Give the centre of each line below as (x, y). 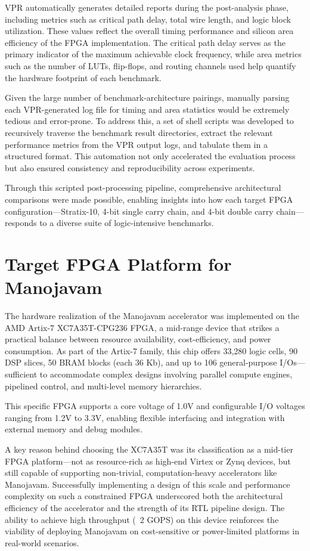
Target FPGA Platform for (118, 263)
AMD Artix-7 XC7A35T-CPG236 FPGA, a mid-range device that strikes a (142, 327)
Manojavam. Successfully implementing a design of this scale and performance (148, 484)
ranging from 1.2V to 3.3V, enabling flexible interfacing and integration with (145, 417)
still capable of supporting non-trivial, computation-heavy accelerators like (141, 473)
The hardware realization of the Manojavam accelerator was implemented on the (152, 315)
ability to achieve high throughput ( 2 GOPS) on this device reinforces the (142, 519)
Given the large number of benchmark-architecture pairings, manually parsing (147, 97)
